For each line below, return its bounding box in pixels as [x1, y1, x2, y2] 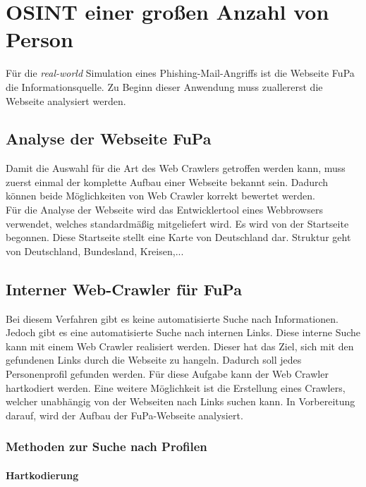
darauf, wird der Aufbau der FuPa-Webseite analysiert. [6, 407, 243, 422]
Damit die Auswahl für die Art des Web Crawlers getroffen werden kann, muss [6, 161, 346, 175]
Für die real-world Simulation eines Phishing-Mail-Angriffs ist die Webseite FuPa [6, 66, 355, 80]
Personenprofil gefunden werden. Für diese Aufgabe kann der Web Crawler [6, 366, 329, 381]
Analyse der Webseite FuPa [6, 128, 212, 149]
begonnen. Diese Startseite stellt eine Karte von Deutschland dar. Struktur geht [6, 230, 351, 245]
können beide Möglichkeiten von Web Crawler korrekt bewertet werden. [6, 188, 315, 203]
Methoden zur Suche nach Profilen [6, 438, 207, 455]
